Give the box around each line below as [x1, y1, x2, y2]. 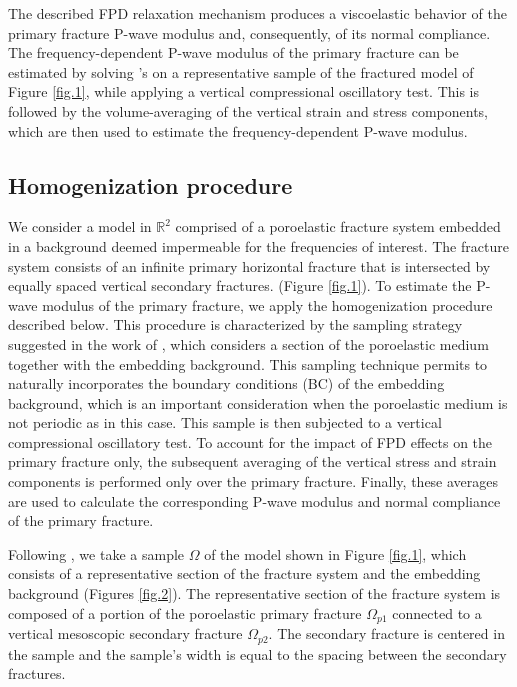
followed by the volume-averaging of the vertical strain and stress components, [8, 100, 489, 121]
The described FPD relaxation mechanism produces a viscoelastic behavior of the [8, 3, 507, 23]
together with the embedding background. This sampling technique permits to [8, 353, 488, 374]
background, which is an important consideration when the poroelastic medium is [8, 392, 508, 413]
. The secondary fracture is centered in [268, 623, 505, 644]
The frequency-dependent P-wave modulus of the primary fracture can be [8, 42, 459, 63]
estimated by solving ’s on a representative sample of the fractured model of [8, 61, 474, 82]
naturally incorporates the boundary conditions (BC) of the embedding [8, 373, 445, 394]
